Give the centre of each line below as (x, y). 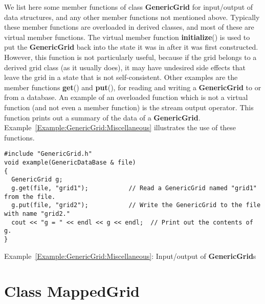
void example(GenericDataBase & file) (70, 162)
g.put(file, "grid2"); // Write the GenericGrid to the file (136, 205)
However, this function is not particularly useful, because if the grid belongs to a (130, 57)
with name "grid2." (37, 214)
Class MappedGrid (72, 291)
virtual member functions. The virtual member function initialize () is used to (127, 37)
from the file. (30, 197)
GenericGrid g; (37, 180)
